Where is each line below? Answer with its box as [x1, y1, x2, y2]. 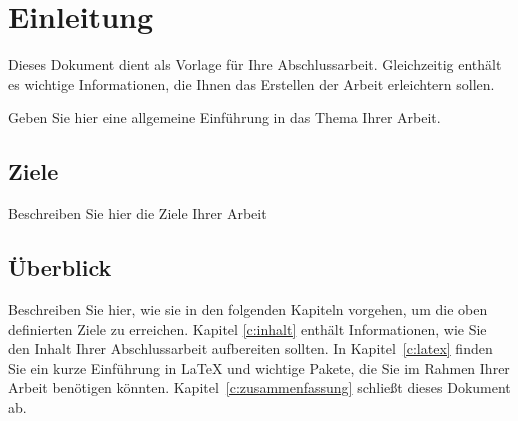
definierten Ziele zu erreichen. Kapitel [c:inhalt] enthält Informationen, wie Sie [8, 318, 487, 339]
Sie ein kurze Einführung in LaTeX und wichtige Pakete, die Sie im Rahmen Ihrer [8, 357, 510, 378]
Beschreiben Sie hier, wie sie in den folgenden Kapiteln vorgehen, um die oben [8, 298, 488, 319]
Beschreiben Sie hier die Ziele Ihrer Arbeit [8, 203, 267, 224]
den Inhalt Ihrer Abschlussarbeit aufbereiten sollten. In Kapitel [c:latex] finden [8, 338, 493, 359]
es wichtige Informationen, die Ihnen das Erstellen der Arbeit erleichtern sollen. [8, 73, 495, 94]
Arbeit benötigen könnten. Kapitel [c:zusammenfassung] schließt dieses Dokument [8, 377, 511, 398]
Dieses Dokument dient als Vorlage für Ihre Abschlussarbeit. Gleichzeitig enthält [8, 54, 502, 75]
